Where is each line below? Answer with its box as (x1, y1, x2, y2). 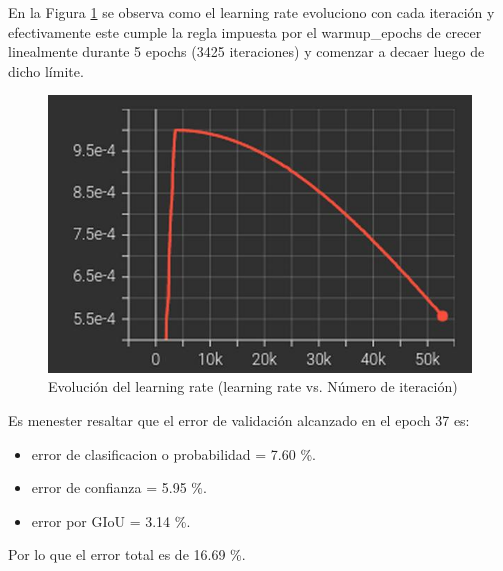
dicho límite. (8, 60, 84, 81)
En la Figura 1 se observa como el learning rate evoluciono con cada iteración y (8, 2, 495, 22)
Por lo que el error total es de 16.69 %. (8, 544, 246, 565)
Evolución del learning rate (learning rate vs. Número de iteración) (48, 376, 458, 397)
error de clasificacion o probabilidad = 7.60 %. (31, 443, 316, 464)
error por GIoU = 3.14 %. (31, 510, 191, 531)
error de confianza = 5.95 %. (31, 477, 207, 498)
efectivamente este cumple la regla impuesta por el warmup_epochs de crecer (8, 21, 482, 42)
